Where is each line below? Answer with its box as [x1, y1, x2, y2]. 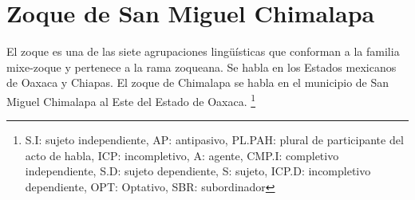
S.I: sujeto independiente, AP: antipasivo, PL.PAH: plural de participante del [25, 131, 404, 148]
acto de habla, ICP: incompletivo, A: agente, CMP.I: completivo [25, 147, 339, 163]
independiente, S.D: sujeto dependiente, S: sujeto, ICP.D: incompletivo [25, 163, 371, 179]
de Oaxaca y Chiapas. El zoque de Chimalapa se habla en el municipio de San [6, 74, 389, 91]
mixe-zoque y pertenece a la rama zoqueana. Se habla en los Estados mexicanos [6, 58, 397, 75]
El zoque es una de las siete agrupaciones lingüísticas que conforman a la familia [6, 43, 400, 60]
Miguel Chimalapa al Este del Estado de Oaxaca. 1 [6, 90, 256, 109]
